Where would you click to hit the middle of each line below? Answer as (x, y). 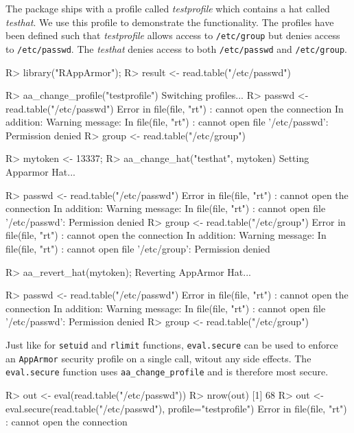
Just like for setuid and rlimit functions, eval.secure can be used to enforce (172, 344)
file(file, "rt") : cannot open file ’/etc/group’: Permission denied (138, 249)
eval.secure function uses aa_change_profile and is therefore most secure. (167, 372)
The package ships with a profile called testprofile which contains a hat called (168, 8)
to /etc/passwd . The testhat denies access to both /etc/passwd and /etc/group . (177, 48)
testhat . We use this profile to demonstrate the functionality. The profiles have (170, 22)
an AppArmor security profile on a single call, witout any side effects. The (158, 358)
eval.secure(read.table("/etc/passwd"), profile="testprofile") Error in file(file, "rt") (176, 408)
